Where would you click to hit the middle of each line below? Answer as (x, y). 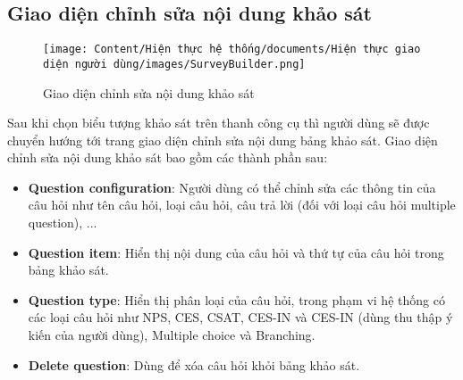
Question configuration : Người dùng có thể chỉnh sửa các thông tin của (232, 187)
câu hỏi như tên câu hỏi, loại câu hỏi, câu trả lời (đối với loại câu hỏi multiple (242, 205)
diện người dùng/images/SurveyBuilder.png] (174, 64)
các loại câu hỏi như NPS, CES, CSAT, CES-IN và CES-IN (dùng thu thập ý (240, 317)
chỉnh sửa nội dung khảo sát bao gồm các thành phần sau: (168, 157)
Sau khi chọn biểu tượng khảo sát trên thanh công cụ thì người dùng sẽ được (219, 123)
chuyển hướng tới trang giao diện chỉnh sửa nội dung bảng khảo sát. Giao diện (223, 140)
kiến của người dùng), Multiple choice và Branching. (172, 335)
